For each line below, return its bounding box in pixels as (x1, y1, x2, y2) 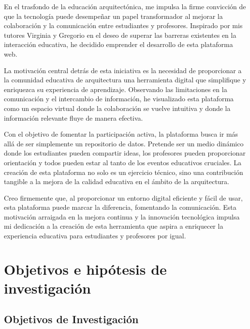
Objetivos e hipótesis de (4, 259, 167, 279)
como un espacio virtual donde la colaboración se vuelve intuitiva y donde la (4, 103, 231, 113)
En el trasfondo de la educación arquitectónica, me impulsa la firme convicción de (4, 1, 246, 11)
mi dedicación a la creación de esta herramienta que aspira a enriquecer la (4, 221, 223, 231)
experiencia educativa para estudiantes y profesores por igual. (4, 231, 186, 241)
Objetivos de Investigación (4, 311, 139, 326)
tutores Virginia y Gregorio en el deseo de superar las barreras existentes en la (4, 30, 236, 40)
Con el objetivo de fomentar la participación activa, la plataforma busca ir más (4, 129, 238, 139)
